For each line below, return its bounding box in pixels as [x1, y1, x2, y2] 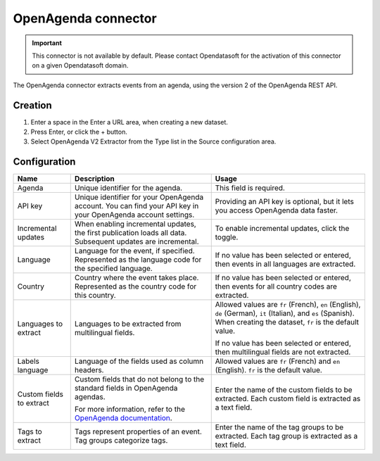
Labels [17, 356, 40, 366]
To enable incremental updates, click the [215, 224, 350, 234]
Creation [13, 99, 52, 111]
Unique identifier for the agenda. [74, 183, 183, 193]
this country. [74, 291, 116, 301]
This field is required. [215, 183, 285, 193]
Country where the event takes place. [74, 273, 199, 283]
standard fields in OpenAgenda [74, 384, 178, 393]
